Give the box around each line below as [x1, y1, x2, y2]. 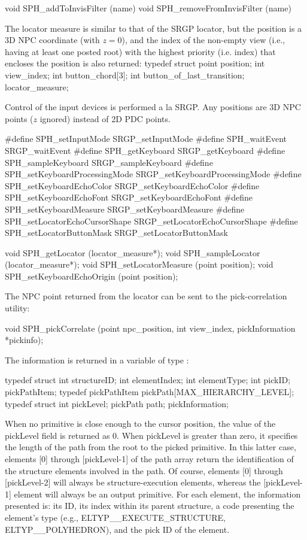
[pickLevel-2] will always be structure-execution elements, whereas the [5, 476, 261, 489]
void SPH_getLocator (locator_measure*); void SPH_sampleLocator [5, 246, 260, 259]
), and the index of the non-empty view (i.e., [121, 34, 285, 46]
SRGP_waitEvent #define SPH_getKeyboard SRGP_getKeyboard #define [5, 144, 285, 156]
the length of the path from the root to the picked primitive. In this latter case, [5, 441, 296, 453]
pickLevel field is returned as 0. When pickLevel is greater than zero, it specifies [5, 429, 298, 441]
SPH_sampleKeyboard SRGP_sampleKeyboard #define [5, 156, 213, 168]
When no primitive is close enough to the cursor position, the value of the [5, 417, 276, 430]
